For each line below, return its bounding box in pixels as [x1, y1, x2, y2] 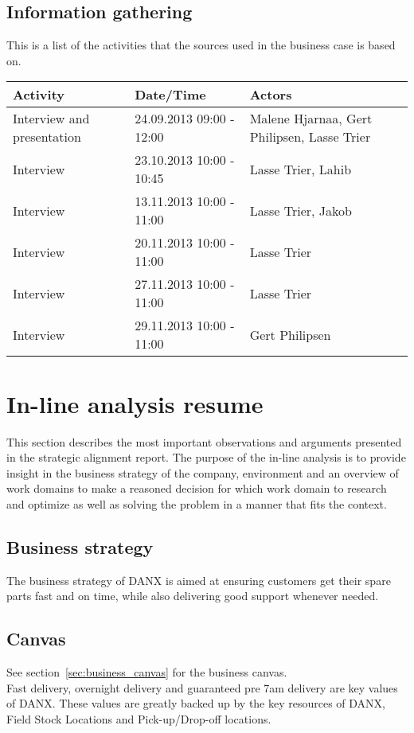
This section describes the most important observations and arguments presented [6, 433, 402, 450]
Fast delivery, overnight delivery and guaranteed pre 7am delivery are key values [6, 679, 398, 696]
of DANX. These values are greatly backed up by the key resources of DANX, [6, 695, 386, 712]
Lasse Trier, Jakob [249, 201, 352, 220]
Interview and [13, 109, 90, 128]
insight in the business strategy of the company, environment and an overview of [6, 464, 399, 481]
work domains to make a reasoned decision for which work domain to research [6, 480, 387, 497]
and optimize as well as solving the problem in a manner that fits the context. [6, 495, 387, 512]
